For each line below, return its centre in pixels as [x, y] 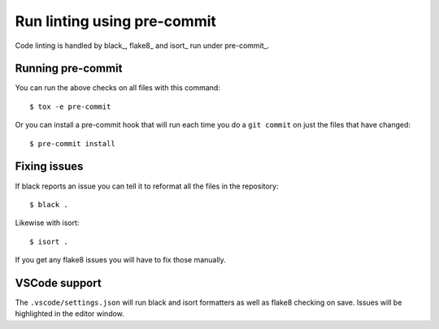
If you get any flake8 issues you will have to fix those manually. [121, 260]
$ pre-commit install [72, 143]
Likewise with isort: [47, 223]
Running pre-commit [69, 69]
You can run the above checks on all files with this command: [118, 88]
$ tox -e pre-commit [70, 106]
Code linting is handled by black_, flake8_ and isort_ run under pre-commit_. [142, 45]
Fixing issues [49, 167]
